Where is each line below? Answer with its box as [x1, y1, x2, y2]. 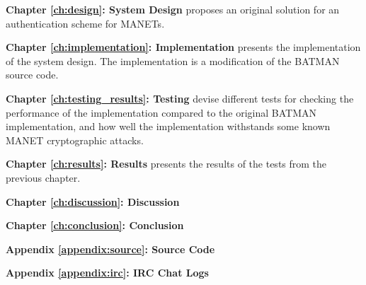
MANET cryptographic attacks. [6, 132, 144, 147]
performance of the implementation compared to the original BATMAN [6, 105, 317, 120]
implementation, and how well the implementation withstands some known [6, 119, 331, 134]
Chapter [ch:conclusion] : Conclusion [6, 218, 184, 233]
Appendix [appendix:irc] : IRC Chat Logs [6, 265, 209, 280]
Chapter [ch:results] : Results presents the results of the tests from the [6, 156, 327, 171]
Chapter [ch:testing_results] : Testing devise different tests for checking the [6, 91, 354, 105]
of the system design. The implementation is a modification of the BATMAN [6, 53, 340, 68]
